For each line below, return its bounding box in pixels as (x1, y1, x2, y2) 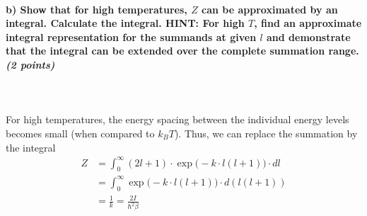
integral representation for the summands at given (6, 29, 257, 44)
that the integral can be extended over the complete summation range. (6, 43, 359, 58)
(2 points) (6, 57, 55, 72)
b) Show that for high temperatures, (6, 1, 187, 16)
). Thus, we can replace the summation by (174, 125, 358, 140)
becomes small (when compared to (6, 125, 155, 140)
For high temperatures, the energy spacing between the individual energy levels (6, 112, 349, 127)
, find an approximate (254, 16, 362, 30)
